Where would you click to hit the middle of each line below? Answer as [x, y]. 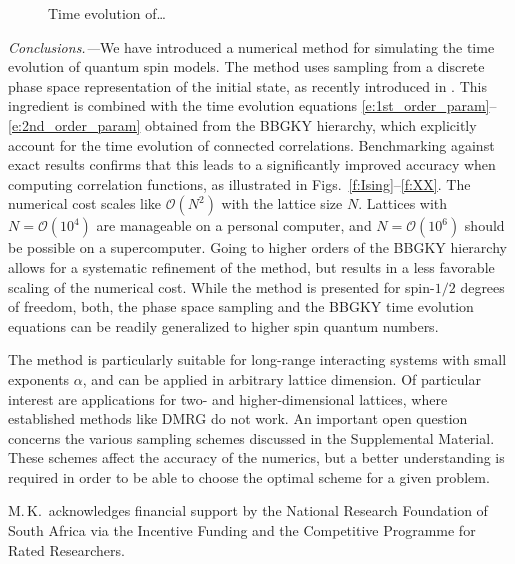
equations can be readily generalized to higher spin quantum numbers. [223, 325]
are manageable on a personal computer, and [234, 225]
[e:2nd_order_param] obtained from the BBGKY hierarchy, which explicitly [242, 124]
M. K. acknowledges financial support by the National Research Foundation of [248, 510]
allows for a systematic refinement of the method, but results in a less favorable [251, 266]
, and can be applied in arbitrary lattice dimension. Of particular [281, 378]
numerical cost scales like [85, 203]
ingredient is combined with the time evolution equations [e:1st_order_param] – [252, 105]
